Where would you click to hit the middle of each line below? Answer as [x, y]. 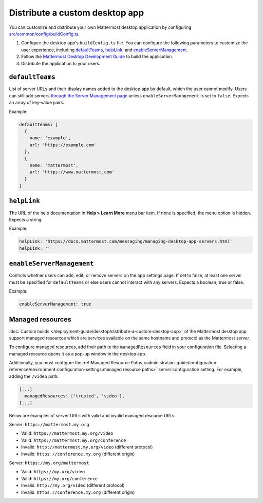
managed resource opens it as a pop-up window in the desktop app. [78, 354]
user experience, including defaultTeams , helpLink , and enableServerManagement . [105, 50]
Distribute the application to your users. [61, 63]
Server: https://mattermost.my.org [49, 424]
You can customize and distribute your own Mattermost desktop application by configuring [100, 27]
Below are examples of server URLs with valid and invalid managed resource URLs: [92, 415]
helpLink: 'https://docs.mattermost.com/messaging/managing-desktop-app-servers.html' [126, 242]
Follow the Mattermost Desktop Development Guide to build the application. [97, 56]
